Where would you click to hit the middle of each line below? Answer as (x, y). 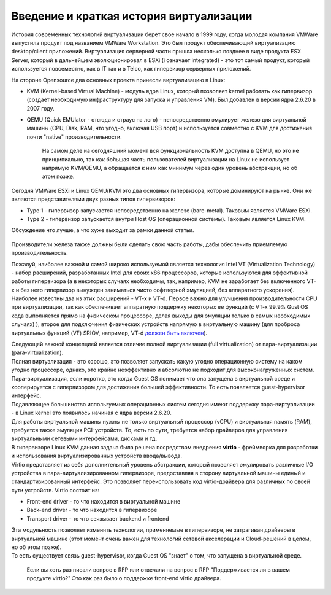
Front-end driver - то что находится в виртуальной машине (104, 502)
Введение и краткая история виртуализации (132, 16)
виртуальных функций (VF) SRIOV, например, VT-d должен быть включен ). (109, 333)
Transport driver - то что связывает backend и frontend (98, 518)
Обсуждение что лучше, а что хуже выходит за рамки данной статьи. (103, 230)
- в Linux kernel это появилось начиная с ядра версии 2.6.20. (91, 413)
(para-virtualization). (37, 352)
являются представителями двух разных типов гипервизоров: (93, 199)
